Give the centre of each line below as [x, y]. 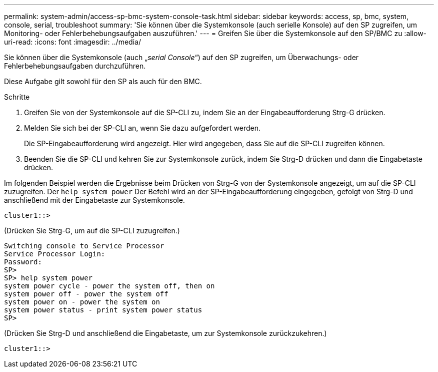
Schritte [17, 97]
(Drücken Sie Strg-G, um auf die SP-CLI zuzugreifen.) [92, 231]
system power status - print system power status [103, 310]
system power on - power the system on [82, 302]
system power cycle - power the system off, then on [109, 286]
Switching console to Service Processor [84, 246]
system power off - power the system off [86, 294]
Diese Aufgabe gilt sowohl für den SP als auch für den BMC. [103, 81]
